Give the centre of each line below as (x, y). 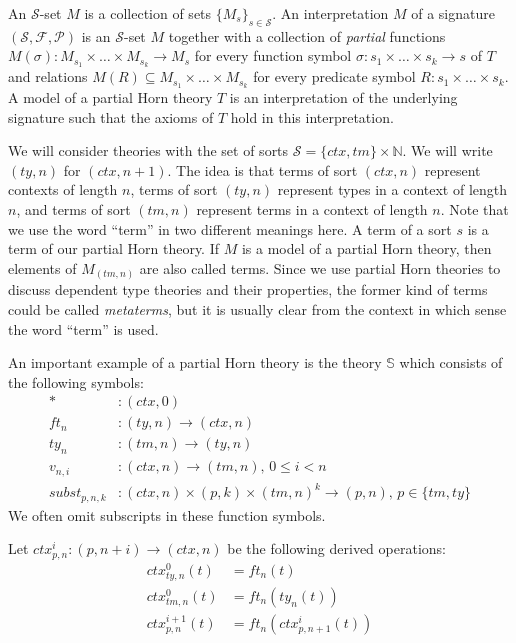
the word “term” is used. (83, 328)
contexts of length (63, 189)
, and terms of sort (73, 209)
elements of (42, 267)
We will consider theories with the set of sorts (148, 150)
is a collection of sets (148, 13)
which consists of (451, 362)
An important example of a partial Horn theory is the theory (195, 362)
